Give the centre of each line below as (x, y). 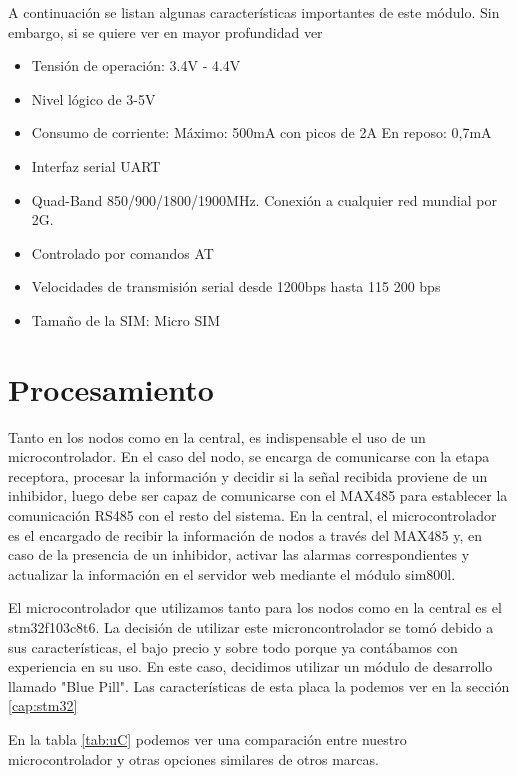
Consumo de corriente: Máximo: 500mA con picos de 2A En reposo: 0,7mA (261, 132)
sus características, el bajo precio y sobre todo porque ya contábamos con (233, 646)
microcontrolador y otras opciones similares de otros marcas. (193, 758)
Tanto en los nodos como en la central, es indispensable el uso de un (217, 436)
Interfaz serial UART (96, 165)
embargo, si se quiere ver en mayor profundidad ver (165, 31)
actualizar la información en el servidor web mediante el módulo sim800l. (232, 573)
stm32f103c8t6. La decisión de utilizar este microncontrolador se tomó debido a (251, 627)
